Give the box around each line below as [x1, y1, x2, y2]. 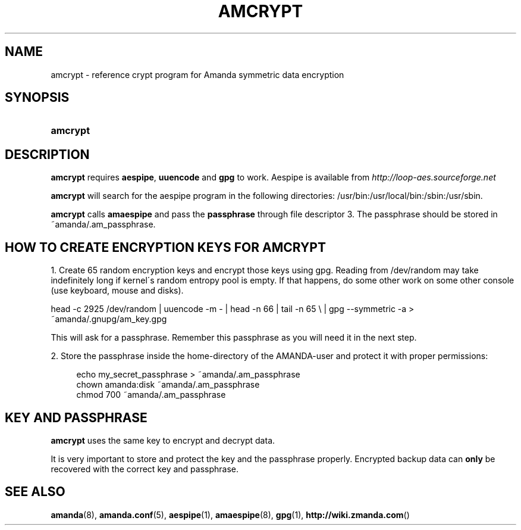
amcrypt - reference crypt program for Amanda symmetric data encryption [51, 69, 344, 80]
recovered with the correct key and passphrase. [51, 463, 238, 474]
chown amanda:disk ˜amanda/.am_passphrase [76, 379, 260, 390]
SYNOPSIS [5, 90, 70, 105]
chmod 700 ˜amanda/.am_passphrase [76, 389, 226, 400]
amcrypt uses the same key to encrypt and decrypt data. [51, 435, 275, 445]
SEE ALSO [5, 484, 65, 500]
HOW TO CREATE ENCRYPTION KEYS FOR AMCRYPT [5, 239, 326, 255]
